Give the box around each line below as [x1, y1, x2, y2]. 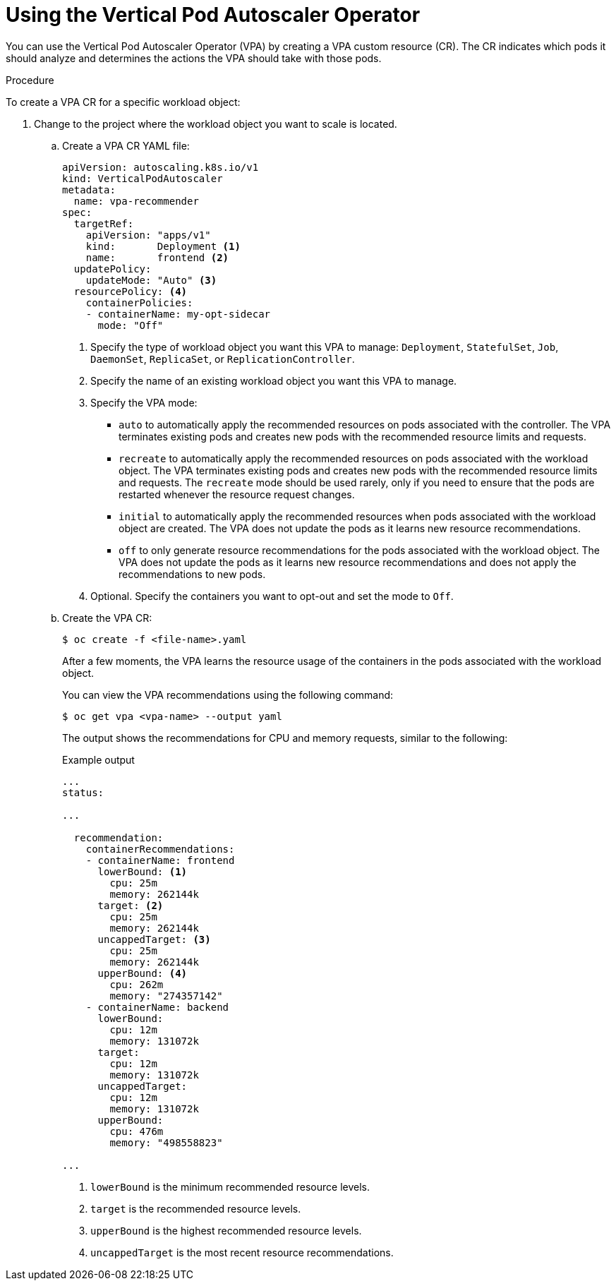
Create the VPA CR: [62, 611, 152, 624]
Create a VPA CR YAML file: [62, 139, 190, 152]
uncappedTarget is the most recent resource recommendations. [90, 1246, 394, 1258]
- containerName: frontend [85, 854, 235, 866]
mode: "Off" [97, 319, 164, 331]
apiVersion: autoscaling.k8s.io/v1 [62, 161, 259, 173]
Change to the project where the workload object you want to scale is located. [34, 117, 397, 130]
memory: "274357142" [109, 990, 223, 1002]
